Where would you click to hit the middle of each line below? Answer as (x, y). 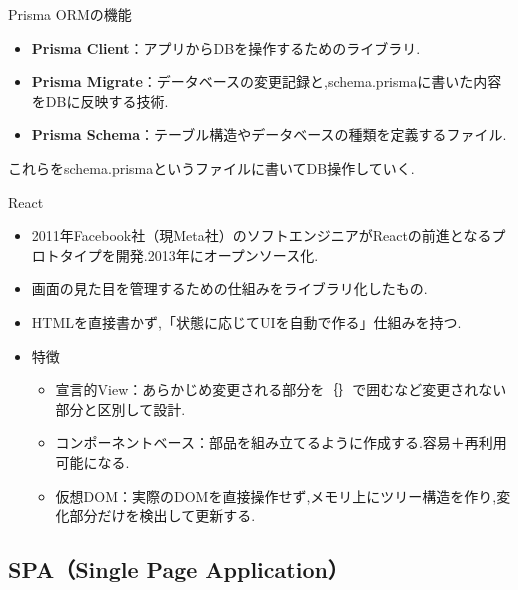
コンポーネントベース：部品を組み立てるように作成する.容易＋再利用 (281, 442)
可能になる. (92, 461)
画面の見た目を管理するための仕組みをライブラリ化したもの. (229, 288)
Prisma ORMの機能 (70, 14)
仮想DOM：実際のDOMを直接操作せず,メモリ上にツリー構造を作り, (276, 495)
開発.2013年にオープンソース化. (217, 254)
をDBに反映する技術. (100, 100)
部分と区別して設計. (120, 408)
